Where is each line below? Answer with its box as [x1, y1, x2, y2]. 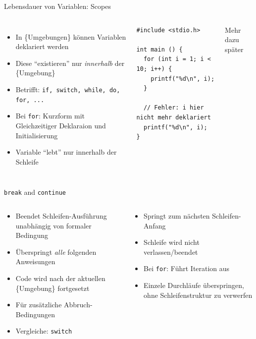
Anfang [144, 220, 166, 230]
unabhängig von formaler [15, 220, 92, 230]
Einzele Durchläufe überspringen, [144, 280, 244, 290]
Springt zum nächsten [144, 210, 210, 221]
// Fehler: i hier [143, 104, 204, 112]
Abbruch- [64, 299, 93, 310]
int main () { [136, 46, 183, 53]
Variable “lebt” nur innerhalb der [15, 147, 117, 157]
